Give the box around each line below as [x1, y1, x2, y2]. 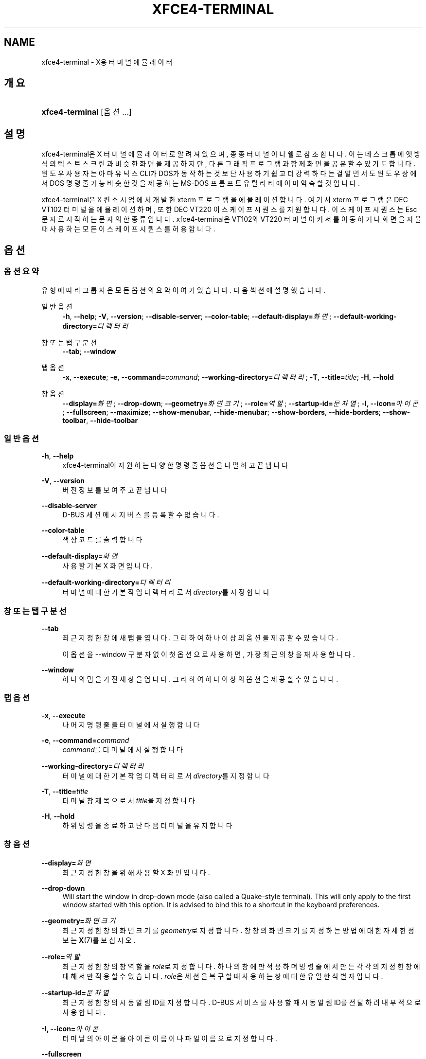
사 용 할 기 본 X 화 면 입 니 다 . [62, 562, 153, 570]
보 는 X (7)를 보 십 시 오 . [62, 935, 136, 944]
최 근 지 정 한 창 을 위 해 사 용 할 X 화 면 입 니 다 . [62, 868, 210, 877]
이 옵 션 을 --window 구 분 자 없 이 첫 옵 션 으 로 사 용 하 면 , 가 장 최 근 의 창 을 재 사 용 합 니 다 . [62, 650, 355, 658]
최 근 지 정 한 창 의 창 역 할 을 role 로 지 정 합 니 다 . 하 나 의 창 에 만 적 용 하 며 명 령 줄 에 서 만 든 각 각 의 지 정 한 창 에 [62, 962, 420, 971]
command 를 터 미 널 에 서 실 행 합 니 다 [62, 745, 183, 754]
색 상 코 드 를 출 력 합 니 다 [62, 535, 142, 544]
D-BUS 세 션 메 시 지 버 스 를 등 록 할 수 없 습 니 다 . [62, 511, 219, 519]
